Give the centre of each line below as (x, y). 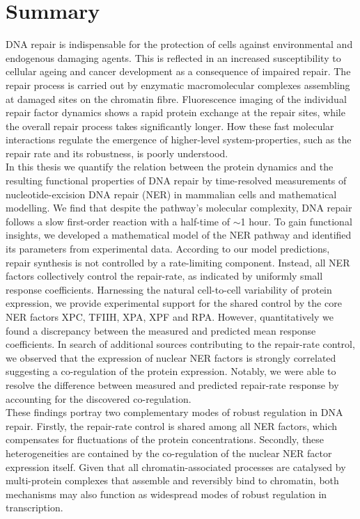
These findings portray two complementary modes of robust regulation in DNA (174, 412)
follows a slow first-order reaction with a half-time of (118, 221)
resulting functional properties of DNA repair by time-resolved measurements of (176, 181)
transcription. (34, 508)
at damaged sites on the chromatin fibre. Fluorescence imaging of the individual (176, 98)
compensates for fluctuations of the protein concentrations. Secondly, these (165, 439)
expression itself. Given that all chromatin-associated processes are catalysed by (176, 466)
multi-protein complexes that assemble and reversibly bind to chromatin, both (172, 480)
